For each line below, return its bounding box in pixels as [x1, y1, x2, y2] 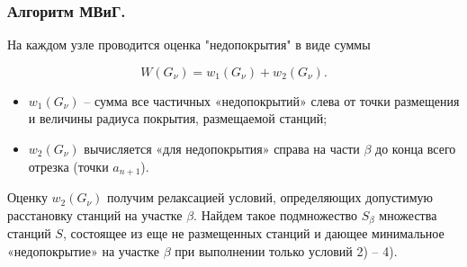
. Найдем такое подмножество [193, 205, 358, 224]
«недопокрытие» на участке [7, 241, 160, 260]
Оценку [7, 188, 48, 207]
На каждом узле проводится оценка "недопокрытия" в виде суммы [7, 35, 371, 54]
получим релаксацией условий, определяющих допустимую [107, 188, 434, 207]
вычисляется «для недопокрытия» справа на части [84, 139, 360, 157]
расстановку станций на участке [7, 205, 183, 224]
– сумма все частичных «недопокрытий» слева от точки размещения [84, 91, 460, 110]
